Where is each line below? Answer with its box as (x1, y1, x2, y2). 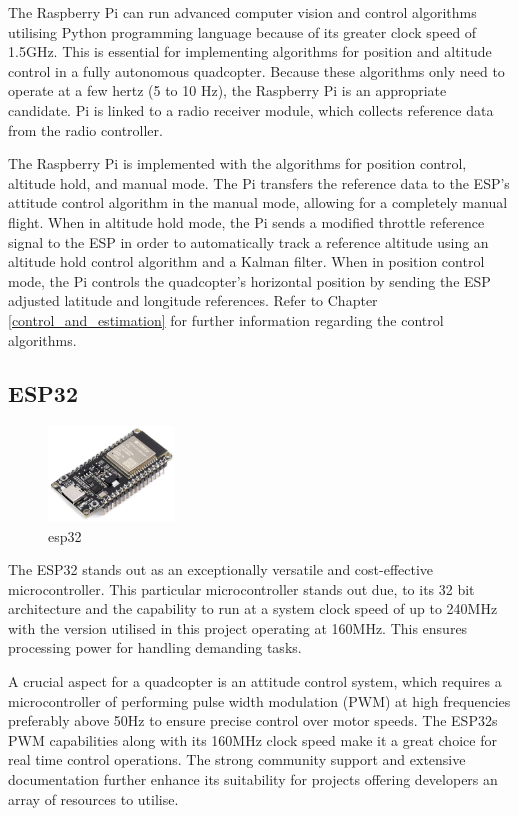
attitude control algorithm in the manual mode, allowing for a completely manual (8, 192, 508, 213)
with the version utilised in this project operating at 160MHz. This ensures (8, 617, 468, 638)
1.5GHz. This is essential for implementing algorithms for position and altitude (8, 41, 492, 62)
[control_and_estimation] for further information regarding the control (8, 309, 444, 330)
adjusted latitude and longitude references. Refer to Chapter (8, 290, 378, 311)
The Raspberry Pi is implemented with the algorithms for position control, (8, 153, 467, 174)
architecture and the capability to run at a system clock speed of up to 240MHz (8, 598, 498, 619)
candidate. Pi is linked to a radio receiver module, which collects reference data (8, 99, 494, 120)
